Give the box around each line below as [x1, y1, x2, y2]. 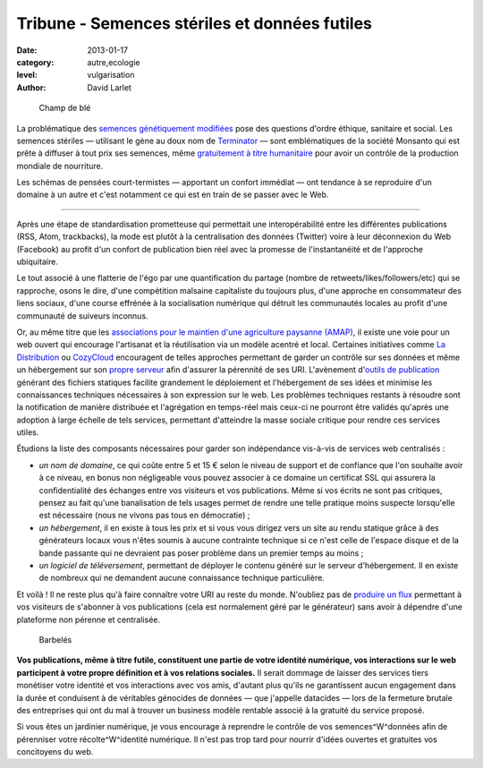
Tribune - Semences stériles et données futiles [16, 13, 373, 33]
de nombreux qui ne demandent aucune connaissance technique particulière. [38, 573, 326, 584]
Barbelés [38, 634, 72, 644]
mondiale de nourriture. [16, 160, 104, 171]
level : [16, 70, 38, 81]
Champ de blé [38, 103, 91, 114]
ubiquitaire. [16, 256, 58, 268]
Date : [16, 45, 38, 55]
